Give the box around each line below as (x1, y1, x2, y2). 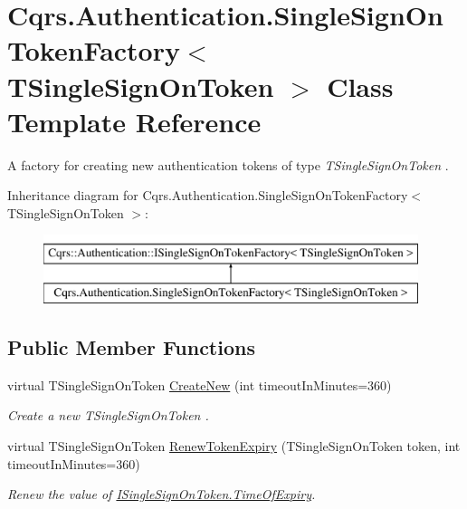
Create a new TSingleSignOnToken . (7, 406, 209, 425)
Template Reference (7, 102, 262, 139)
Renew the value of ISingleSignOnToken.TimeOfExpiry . (7, 485, 316, 504)
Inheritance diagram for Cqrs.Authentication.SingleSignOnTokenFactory (7, 186, 408, 205)
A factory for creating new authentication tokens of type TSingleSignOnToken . (7, 155, 449, 174)
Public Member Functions (7, 333, 255, 361)
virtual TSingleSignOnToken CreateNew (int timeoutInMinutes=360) (7, 375, 392, 394)
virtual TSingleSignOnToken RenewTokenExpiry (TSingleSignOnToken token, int (7, 437, 461, 456)
